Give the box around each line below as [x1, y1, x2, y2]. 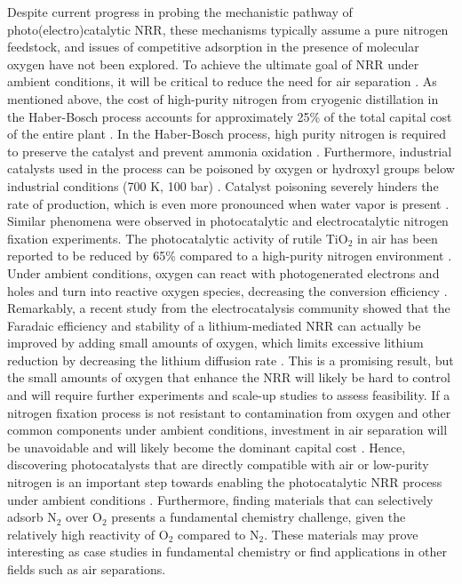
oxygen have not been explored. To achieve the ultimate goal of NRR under [7, 54, 419, 73]
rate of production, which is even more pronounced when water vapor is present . [7, 194, 450, 212]
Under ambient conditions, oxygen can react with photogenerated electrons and [7, 263, 440, 282]
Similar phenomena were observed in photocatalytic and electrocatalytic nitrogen [7, 212, 449, 230]
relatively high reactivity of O [7, 524, 169, 543]
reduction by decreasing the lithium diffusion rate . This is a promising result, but [7, 350, 454, 369]
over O [66, 508, 102, 526]
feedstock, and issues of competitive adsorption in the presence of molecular [7, 37, 419, 56]
